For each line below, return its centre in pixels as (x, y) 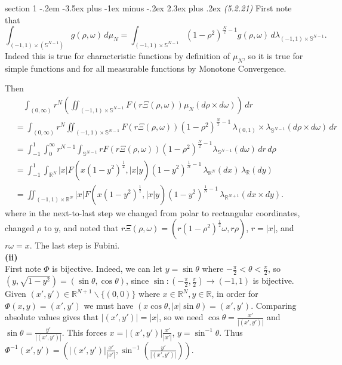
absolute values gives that (52, 317)
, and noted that (88, 228)
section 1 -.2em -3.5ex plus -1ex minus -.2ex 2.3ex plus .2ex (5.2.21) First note (148, 8)
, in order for (235, 294)
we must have (109, 305)
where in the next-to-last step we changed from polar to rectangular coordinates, (152, 212)
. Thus (231, 332)
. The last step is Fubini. (75, 245)
